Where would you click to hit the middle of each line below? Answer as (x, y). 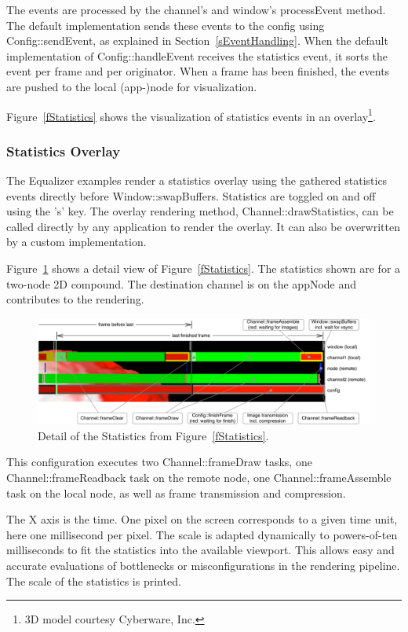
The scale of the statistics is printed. (94, 581)
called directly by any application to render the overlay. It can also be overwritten (203, 226)
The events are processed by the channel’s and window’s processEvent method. (196, 9)
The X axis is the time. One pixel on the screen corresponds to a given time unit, (202, 519)
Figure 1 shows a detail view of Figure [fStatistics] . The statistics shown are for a (204, 268)
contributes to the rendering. (75, 299)
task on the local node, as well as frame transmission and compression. (176, 492)
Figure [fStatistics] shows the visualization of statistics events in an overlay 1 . (191, 115)
